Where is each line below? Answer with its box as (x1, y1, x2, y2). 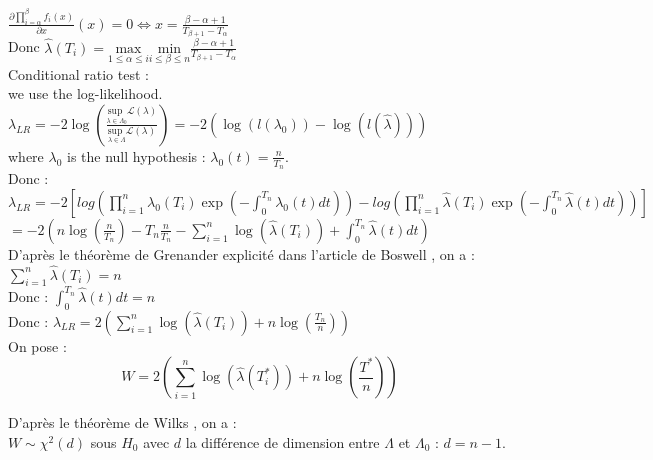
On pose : (8, 335, 67, 356)
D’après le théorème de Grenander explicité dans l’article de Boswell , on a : (8, 243, 475, 264)
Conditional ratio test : (8, 63, 149, 84)
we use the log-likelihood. (8, 83, 163, 104)
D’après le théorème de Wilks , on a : (8, 412, 237, 433)
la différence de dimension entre (185, 431, 380, 452)
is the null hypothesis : (67, 145, 206, 166)
